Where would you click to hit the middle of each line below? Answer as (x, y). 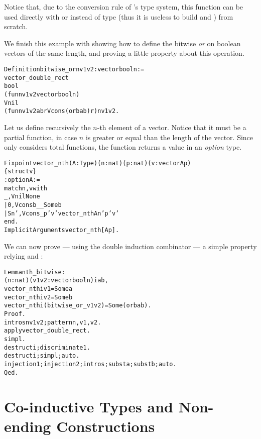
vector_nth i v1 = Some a (38, 289)
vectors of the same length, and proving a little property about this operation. (124, 53)
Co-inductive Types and (89, 406)
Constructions (106, 426)
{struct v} (20, 172)
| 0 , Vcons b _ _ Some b (33, 205)
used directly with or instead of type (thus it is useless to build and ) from (119, 16)
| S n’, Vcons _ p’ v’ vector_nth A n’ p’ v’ (62, 213)
